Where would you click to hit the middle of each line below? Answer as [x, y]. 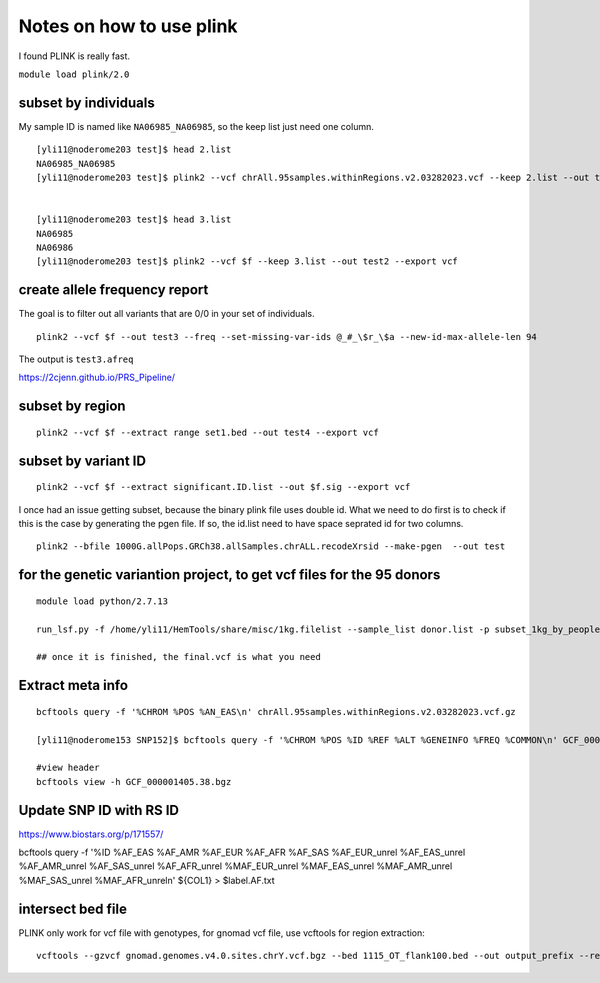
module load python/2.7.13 [102, 601]
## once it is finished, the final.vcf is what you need [179, 657]
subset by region [72, 406]
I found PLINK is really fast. [74, 56]
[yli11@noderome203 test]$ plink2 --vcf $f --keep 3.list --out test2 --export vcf [247, 261]
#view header [68, 768]
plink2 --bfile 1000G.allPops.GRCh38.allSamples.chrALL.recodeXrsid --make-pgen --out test [271, 546]
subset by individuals [86, 102]
